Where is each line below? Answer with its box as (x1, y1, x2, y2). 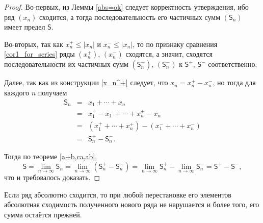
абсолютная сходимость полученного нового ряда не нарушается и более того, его (4, 199, 259, 210)
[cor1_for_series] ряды (4, 48, 75, 59)
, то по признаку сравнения (133, 38, 218, 49)
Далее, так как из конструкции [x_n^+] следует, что (4, 77, 168, 88)
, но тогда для (213, 77, 256, 88)
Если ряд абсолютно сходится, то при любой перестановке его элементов (4, 189, 231, 200)
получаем (38, 87, 67, 97)
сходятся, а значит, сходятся (125, 48, 213, 59)
